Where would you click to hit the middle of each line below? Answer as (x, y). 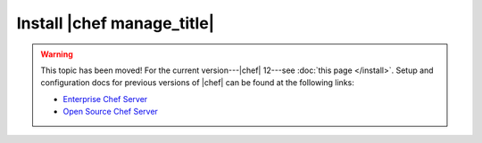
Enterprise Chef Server (105, 99)
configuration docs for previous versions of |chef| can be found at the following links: (197, 83)
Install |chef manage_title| (116, 23)
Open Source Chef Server (110, 112)
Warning (57, 54)
